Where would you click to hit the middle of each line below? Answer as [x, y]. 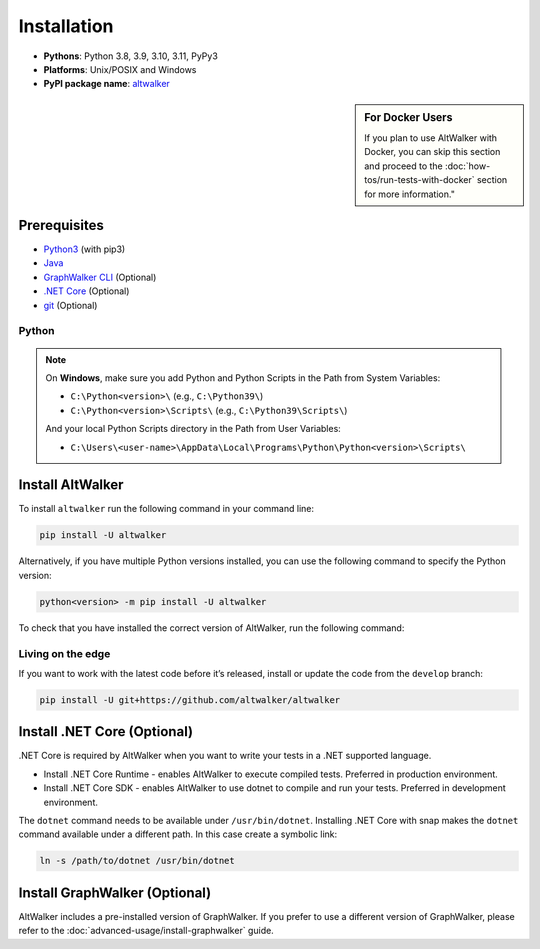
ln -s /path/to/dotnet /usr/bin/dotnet [137, 861]
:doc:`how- [468, 166]
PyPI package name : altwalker [106, 84]
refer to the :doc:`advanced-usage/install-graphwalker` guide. [146, 931]
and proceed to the [404, 166]
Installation [66, 26]
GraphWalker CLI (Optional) [100, 277]
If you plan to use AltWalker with [431, 137]
